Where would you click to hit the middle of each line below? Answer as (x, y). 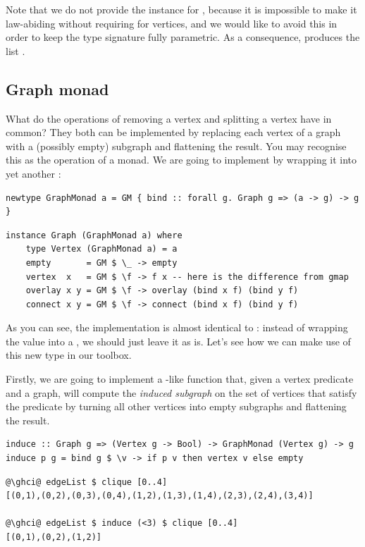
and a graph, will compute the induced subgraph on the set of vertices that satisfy (181, 392)
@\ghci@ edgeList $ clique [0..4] (87, 482)
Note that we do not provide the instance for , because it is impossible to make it (181, 9)
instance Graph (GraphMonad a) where (94, 235)
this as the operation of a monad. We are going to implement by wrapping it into (181, 160)
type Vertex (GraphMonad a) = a (101, 249)
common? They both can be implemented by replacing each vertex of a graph (173, 132)
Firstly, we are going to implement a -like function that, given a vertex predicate (180, 379)
